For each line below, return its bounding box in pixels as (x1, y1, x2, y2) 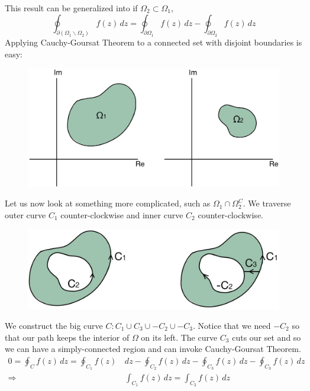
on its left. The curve (141, 331, 218, 343)
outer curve (5, 208, 46, 221)
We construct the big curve (5, 319, 103, 331)
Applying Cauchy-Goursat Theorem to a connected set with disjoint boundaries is (5, 36, 302, 49)
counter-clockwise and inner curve (60, 208, 183, 221)
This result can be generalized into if (5, 2, 138, 14)
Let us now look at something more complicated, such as (5, 197, 211, 209)
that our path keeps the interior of (5, 331, 130, 343)
